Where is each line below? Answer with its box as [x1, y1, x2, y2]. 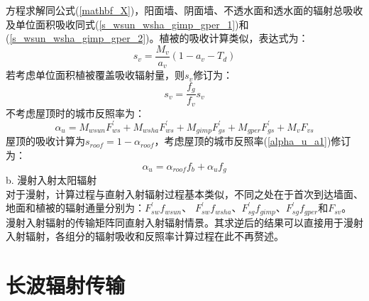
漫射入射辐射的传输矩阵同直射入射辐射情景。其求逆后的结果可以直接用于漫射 [6, 214, 363, 229]
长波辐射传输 [6, 270, 126, 300]
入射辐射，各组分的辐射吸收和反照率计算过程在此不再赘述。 [6, 229, 284, 243]
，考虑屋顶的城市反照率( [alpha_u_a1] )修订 [154, 133, 351, 148]
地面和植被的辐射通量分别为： [6, 200, 145, 215]
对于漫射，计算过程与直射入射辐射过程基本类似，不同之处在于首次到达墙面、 [6, 186, 363, 201]
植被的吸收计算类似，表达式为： [159, 31, 309, 45]
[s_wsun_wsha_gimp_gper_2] [9, 31, 146, 45]
